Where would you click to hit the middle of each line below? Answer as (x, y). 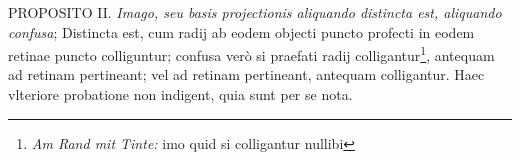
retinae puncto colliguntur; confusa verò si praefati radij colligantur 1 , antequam (251, 53)
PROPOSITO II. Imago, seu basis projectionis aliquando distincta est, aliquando (255, 12)
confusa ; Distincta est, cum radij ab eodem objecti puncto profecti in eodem (241, 31)
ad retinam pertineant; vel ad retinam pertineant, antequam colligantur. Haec (246, 74)
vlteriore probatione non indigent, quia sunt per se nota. (180, 94)
